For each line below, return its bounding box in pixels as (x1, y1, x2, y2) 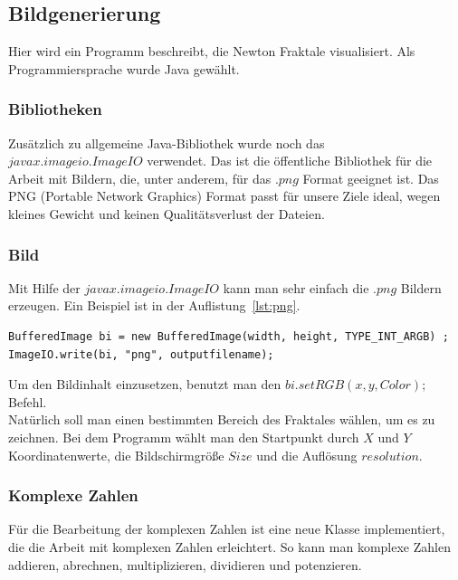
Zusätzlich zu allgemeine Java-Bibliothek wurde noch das (8, 133, 325, 152)
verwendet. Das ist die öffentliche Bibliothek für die (147, 151, 433, 170)
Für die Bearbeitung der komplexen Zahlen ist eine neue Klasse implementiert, (8, 519, 445, 538)
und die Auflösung (256, 445, 358, 464)
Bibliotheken (8, 98, 102, 120)
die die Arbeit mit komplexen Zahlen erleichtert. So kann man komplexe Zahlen (8, 537, 451, 556)
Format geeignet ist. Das (302, 168, 439, 187)
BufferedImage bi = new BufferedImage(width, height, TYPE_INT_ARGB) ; (8, 329, 449, 343)
